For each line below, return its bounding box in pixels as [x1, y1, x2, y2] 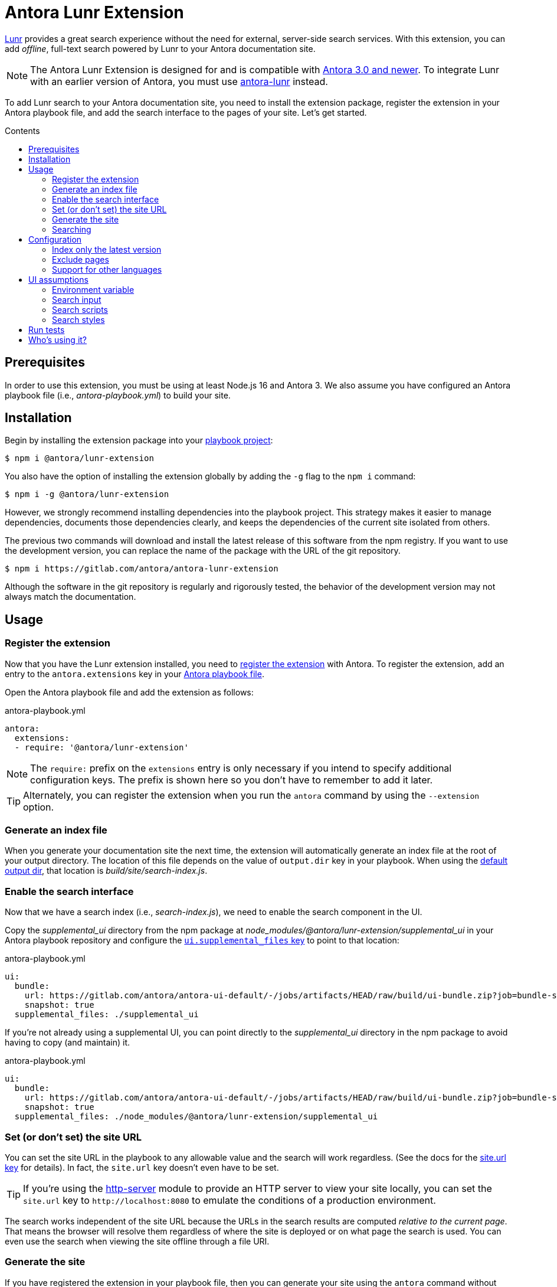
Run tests [28, 324, 65, 335]
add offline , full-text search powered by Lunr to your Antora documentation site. [5, 43, 316, 54]
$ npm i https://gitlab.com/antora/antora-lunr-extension [5, 564, 278, 574]
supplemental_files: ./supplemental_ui [14, 1010, 199, 1020]
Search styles [52, 314, 105, 325]
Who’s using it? [28, 334, 87, 345]
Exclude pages [52, 254, 109, 264]
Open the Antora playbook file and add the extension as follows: [5, 687, 254, 697]
